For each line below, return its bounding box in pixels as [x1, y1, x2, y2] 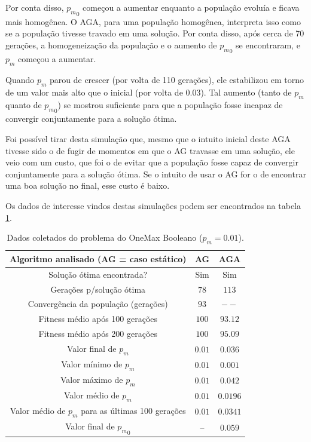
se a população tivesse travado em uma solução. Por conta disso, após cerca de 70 [5, 27, 304, 39]
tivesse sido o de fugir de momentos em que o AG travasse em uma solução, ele [5, 144, 295, 156]
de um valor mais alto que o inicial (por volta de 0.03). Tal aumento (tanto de [5, 85, 292, 98]
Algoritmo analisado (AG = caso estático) [10, 252, 187, 265]
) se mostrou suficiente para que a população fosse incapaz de [57, 98, 283, 110]
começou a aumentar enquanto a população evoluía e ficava [83, 1, 300, 13]
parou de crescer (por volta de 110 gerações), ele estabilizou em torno [50, 73, 304, 86]
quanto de [5, 98, 42, 110]
